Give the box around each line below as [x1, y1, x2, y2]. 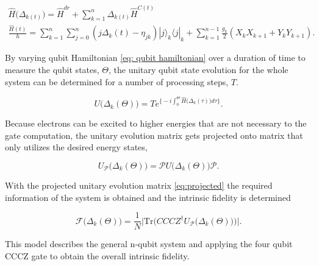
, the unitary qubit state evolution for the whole [109, 63, 289, 76]
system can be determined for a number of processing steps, [5, 75, 229, 88]
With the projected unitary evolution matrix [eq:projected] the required [5, 179, 273, 192]
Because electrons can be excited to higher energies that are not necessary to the [5, 117, 307, 130]
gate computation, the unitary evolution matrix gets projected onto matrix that [5, 128, 303, 141]
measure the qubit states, [5, 63, 99, 76]
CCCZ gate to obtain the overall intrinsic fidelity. [5, 249, 190, 262]
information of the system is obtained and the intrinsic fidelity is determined [5, 191, 291, 203]
